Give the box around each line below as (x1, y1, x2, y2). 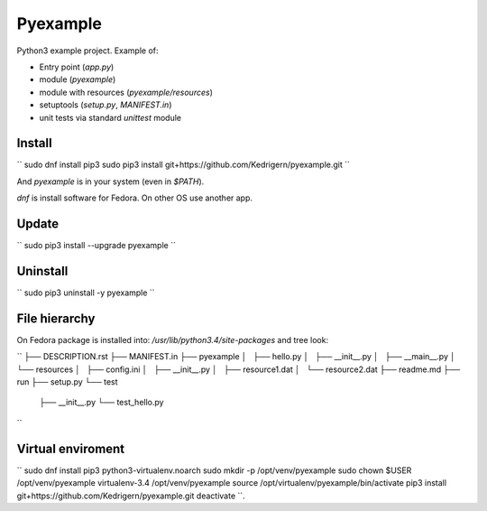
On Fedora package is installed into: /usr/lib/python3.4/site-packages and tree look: (16, 334, 329, 345)
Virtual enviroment (16, 441, 125, 456)
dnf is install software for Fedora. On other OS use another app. (16, 192, 253, 203)
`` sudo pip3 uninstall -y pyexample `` (16, 287, 155, 298)
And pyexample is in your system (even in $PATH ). (16, 176, 205, 187)
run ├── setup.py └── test (16, 376, 118, 387)
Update (16, 217, 60, 231)
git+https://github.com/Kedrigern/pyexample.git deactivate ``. (16, 490, 245, 501)
